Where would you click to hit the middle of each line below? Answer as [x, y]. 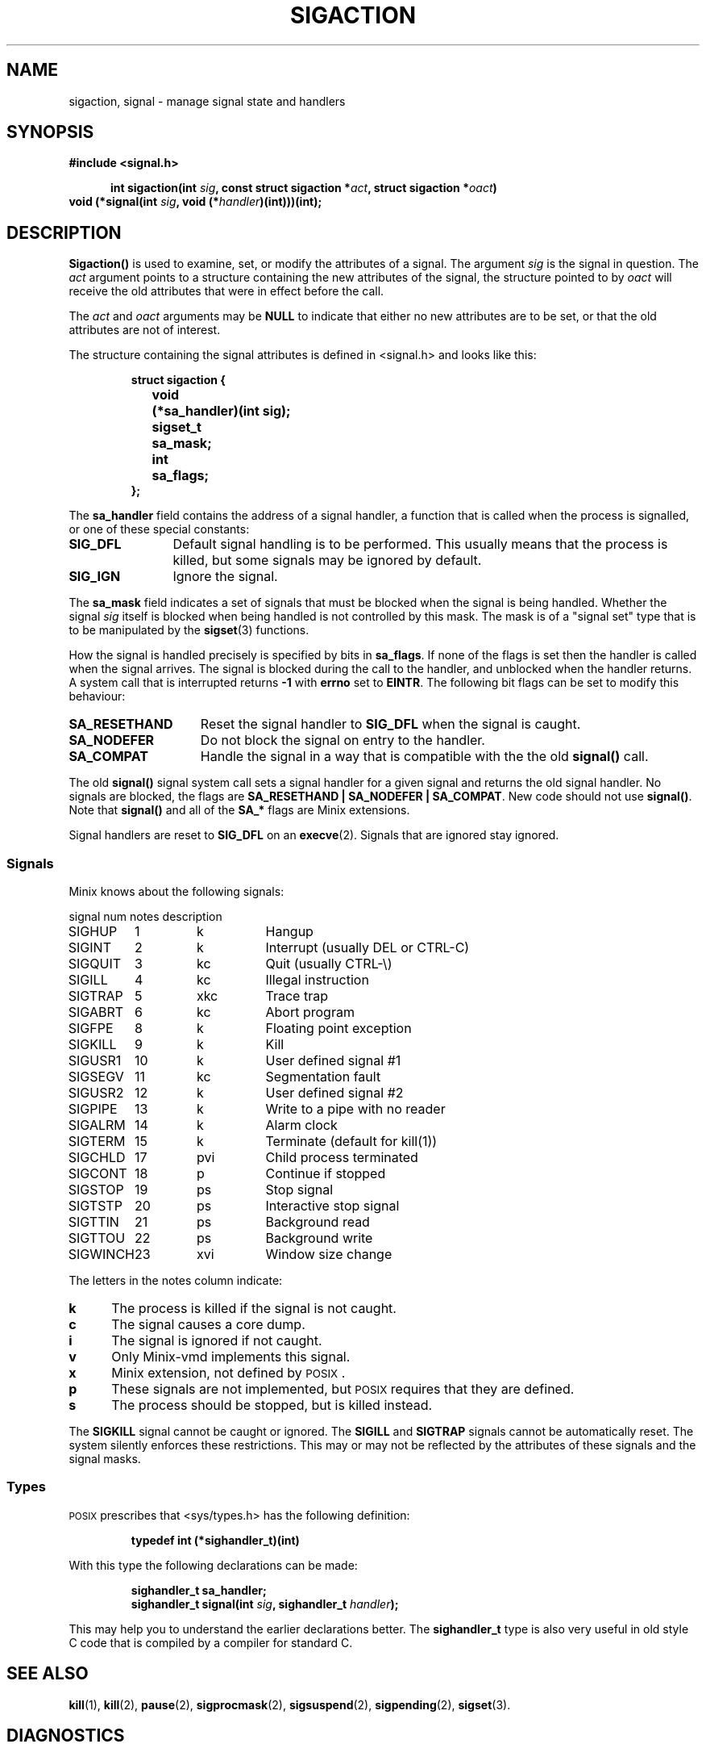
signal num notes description [145, 917]
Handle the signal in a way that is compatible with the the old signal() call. [424, 757]
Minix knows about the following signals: [176, 892]
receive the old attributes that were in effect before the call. [226, 291]
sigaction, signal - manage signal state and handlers [207, 101]
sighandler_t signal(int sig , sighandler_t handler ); [265, 1604]
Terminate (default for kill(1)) [351, 1142]
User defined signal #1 [333, 1061]
